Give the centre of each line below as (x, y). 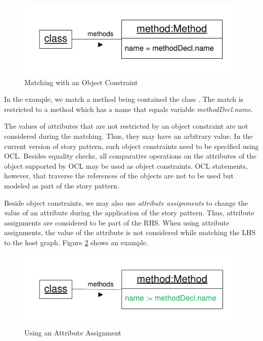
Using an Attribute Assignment (73, 332)
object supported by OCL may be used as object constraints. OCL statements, (126, 165)
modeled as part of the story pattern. (62, 185)
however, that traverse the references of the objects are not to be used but (119, 176)
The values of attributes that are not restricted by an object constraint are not (126, 126)
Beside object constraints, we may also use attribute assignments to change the (126, 202)
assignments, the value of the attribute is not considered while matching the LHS (130, 232)
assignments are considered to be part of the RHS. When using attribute (117, 222)
